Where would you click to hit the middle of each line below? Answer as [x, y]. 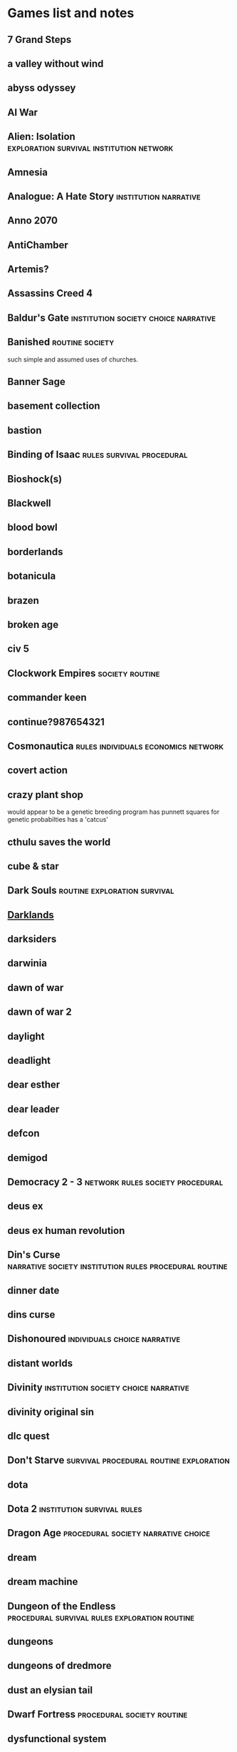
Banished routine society [61, 342]
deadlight [29, 1061]
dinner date [33, 1290]
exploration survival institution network [90, 148]
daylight [26, 1036]
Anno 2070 [33, 220]
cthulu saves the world [59, 842]
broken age [33, 624]
